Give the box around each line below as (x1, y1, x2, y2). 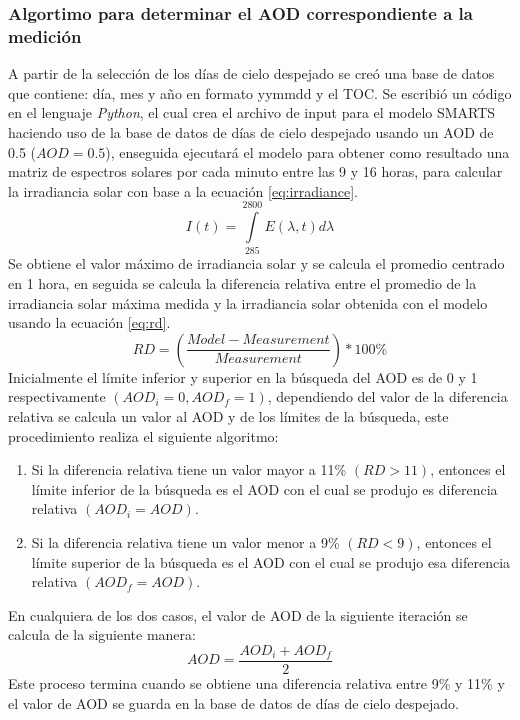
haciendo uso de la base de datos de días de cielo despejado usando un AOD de (8, 121, 494, 142)
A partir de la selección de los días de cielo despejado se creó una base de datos (8, 63, 495, 84)
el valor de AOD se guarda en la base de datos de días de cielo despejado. (8, 692, 459, 713)
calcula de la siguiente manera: (8, 624, 196, 645)
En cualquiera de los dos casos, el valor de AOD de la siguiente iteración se (8, 604, 468, 625)
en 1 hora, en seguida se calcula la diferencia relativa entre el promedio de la (8, 273, 477, 294)
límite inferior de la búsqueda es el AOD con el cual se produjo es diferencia (31, 478, 498, 499)
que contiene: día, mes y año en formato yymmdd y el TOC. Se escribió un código (8, 82, 512, 103)
